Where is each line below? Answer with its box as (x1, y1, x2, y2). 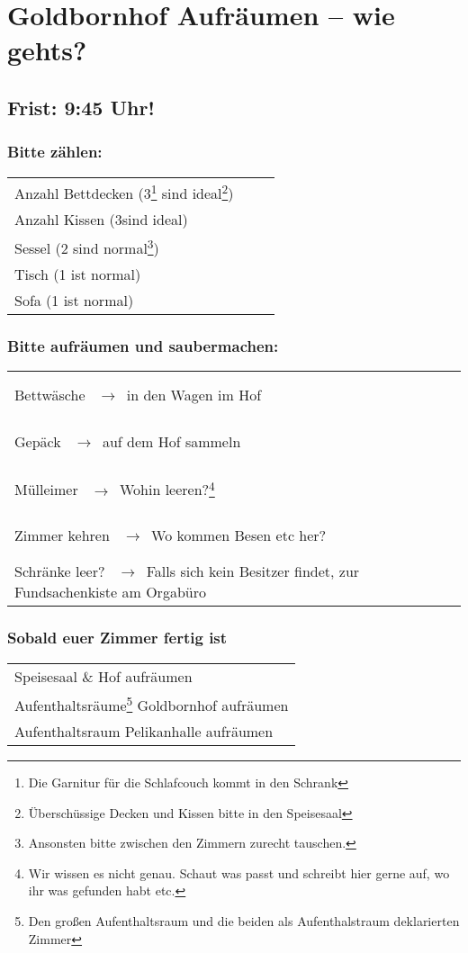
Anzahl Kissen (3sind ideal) (14, 208, 188, 229)
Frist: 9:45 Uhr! (7, 93, 155, 121)
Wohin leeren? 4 (119, 476, 215, 500)
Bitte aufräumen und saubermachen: (7, 335, 279, 357)
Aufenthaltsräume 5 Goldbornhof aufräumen (14, 691, 289, 715)
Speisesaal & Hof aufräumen (14, 665, 193, 687)
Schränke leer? (14, 561, 105, 582)
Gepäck (14, 430, 61, 452)
